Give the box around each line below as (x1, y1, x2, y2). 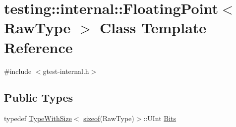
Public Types (4, 90, 73, 105)
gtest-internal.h (43, 65, 89, 76)
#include (4, 65, 32, 76)
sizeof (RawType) (83, 113, 134, 124)
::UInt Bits (143, 113, 177, 124)
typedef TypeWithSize (4, 113, 72, 124)
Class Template (100, 17, 207, 38)
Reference (4, 37, 73, 57)
